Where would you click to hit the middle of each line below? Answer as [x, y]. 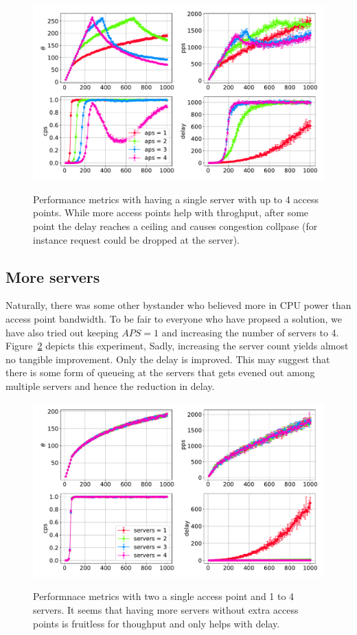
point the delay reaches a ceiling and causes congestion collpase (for [175, 226]
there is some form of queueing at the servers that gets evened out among [160, 372]
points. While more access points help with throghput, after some [171, 212]
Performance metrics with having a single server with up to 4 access [176, 199]
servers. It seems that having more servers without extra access [166, 609]
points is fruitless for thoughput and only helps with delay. [157, 623]
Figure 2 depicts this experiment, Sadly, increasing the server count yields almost [177, 346]
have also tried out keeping [62, 332]
